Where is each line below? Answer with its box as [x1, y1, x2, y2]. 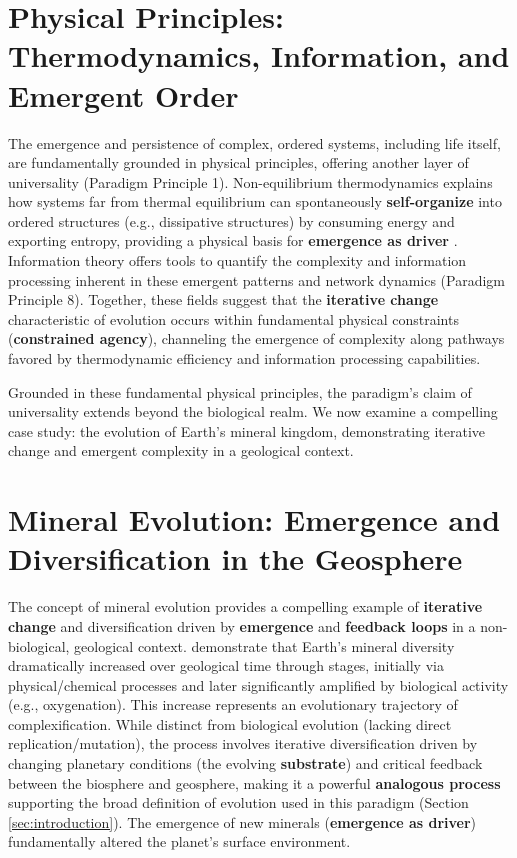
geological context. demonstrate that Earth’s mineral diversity [74, 635, 455, 656]
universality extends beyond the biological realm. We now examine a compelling [8, 401, 498, 422]
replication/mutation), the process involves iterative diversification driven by [8, 733, 478, 754]
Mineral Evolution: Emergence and [8, 499, 501, 540]
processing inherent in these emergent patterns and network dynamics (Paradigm [8, 269, 506, 290]
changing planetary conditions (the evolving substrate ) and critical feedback [8, 753, 483, 774]
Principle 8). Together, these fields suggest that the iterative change [8, 289, 439, 310]
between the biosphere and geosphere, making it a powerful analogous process [8, 772, 501, 793]
